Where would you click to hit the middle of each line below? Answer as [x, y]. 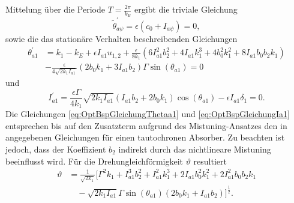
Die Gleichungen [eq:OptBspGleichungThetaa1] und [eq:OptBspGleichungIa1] [148, 114]
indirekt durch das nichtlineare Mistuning [195, 149]
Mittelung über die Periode [55, 9]
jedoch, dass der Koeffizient [56, 149]
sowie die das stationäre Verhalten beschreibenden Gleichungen [121, 38]
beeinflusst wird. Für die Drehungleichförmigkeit [94, 161]
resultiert [210, 161]
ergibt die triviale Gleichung [186, 9]
